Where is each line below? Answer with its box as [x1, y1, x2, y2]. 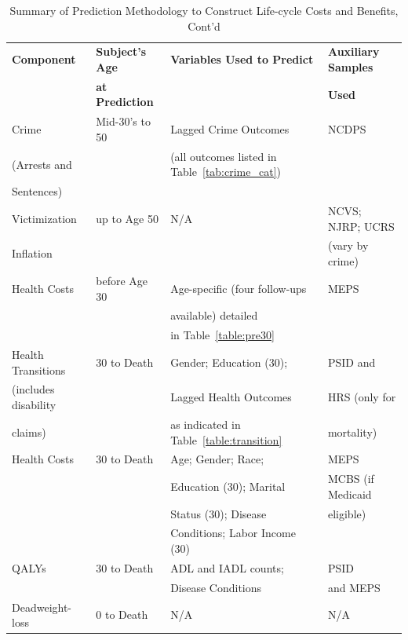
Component [12, 51, 76, 68]
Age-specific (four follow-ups [170, 280, 307, 296]
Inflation [12, 245, 53, 261]
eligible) [327, 505, 366, 521]
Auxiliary [327, 43, 380, 60]
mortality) [327, 423, 377, 440]
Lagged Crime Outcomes [170, 121, 290, 137]
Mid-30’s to [96, 113, 151, 130]
